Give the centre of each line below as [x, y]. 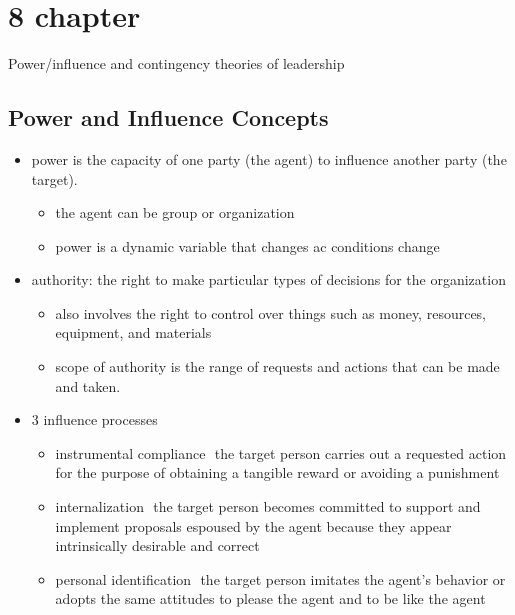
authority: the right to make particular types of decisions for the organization [268, 279]
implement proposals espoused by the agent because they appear [253, 525]
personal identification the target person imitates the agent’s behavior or [280, 578]
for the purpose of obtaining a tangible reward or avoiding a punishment [277, 472]
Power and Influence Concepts [168, 117]
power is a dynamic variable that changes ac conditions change [247, 245]
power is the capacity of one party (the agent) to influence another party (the [269, 158]
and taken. [88, 385]
